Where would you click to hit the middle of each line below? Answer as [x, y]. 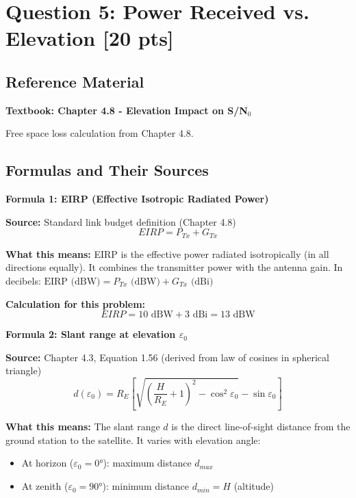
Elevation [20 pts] [90, 38]
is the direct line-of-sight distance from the [261, 427]
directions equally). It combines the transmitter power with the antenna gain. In [174, 267]
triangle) [24, 370]
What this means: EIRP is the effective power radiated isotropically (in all [167, 253]
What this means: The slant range [83, 427]
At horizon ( [48, 463]
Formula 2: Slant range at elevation [91, 334]
